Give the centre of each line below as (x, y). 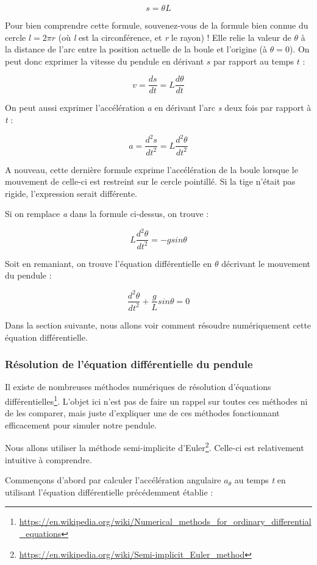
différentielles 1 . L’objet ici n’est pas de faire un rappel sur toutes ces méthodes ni (156, 400)
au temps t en (260, 480)
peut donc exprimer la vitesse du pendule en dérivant (105, 61)
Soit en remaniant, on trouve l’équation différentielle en (109, 263)
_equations (40, 533)
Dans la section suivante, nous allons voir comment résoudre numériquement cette (158, 325)
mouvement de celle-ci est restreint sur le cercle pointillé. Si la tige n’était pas (150, 181)
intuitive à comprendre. (48, 459)
